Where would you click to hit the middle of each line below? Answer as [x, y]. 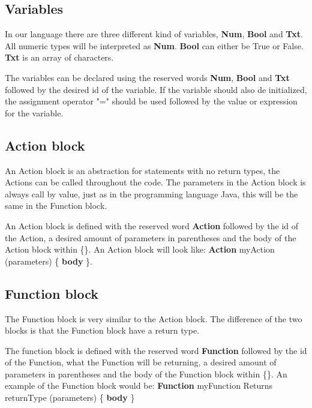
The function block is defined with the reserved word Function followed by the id [156, 350]
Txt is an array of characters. [59, 57]
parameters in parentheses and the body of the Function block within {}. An [146, 373]
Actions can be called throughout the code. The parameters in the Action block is [155, 182]
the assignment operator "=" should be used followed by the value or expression [151, 101]
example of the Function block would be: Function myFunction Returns [139, 385]
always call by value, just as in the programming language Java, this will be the [151, 193]
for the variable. [34, 112]
